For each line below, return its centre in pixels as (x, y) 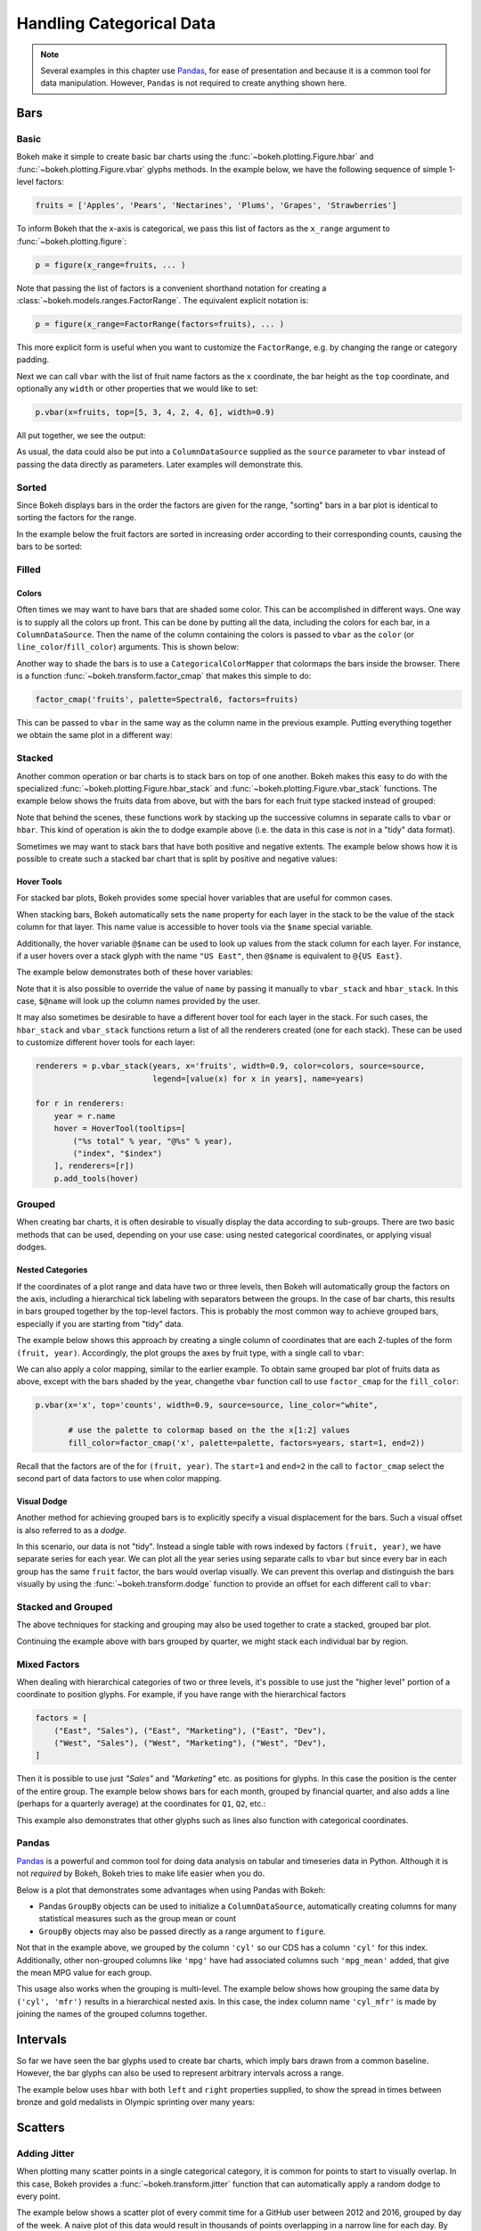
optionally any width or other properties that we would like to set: (137, 389)
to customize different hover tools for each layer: (106, 1042)
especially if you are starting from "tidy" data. (100, 1323)
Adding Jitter (45, 2153)
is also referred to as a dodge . (72, 1530)
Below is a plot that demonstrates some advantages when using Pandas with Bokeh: (171, 1890)
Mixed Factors (48, 1664)
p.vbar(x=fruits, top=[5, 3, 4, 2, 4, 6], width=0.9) (155, 412)
